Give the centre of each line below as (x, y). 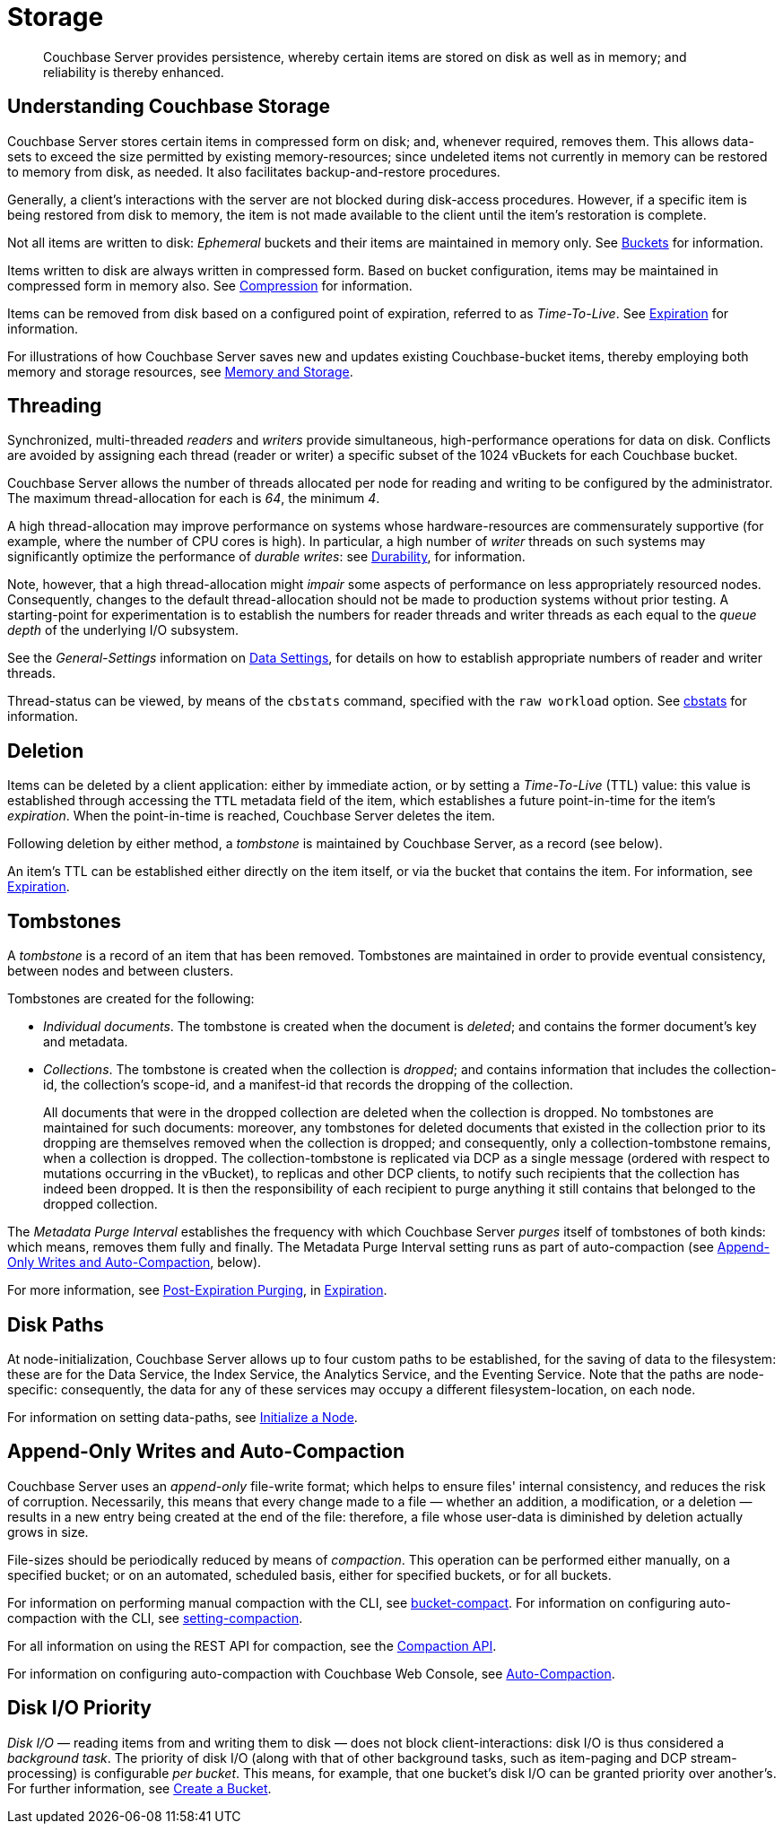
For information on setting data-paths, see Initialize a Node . (183, 1417)
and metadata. (86, 1042)
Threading (55, 406)
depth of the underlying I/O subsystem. (123, 630)
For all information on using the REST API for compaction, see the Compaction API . (252, 1645)
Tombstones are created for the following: (131, 999)
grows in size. (48, 1532)
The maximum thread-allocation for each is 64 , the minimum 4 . (194, 499)
